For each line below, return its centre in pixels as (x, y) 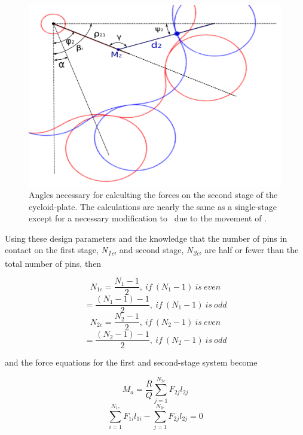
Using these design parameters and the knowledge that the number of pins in (146, 238)
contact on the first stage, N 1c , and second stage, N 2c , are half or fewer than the (152, 251)
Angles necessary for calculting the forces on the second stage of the (153, 195)
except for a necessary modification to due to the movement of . (148, 218)
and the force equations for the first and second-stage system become (131, 362)
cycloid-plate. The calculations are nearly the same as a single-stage (153, 206)
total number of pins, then (53, 263)
